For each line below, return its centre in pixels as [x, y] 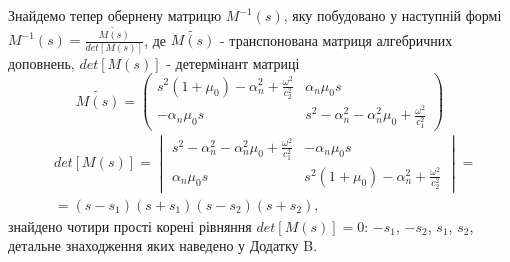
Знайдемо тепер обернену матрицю [115, 15]
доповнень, [41, 62]
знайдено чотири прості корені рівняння [130, 225]
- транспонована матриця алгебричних [336, 39]
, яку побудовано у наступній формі [392, 15]
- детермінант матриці [233, 62]
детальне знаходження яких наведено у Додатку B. [163, 245]
